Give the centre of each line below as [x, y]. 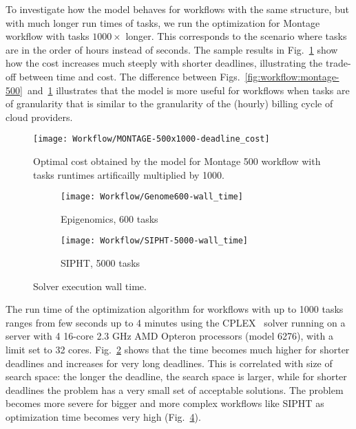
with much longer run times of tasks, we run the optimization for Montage [163, 22]
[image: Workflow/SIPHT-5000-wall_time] [155, 241]
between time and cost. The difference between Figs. [129, 76]
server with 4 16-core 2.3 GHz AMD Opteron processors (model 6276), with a [170, 336]
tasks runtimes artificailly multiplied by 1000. [129, 174]
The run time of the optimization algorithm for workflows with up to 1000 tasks [175, 309]
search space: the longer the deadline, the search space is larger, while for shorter [176, 376]
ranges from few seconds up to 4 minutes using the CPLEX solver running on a [176, 322]
